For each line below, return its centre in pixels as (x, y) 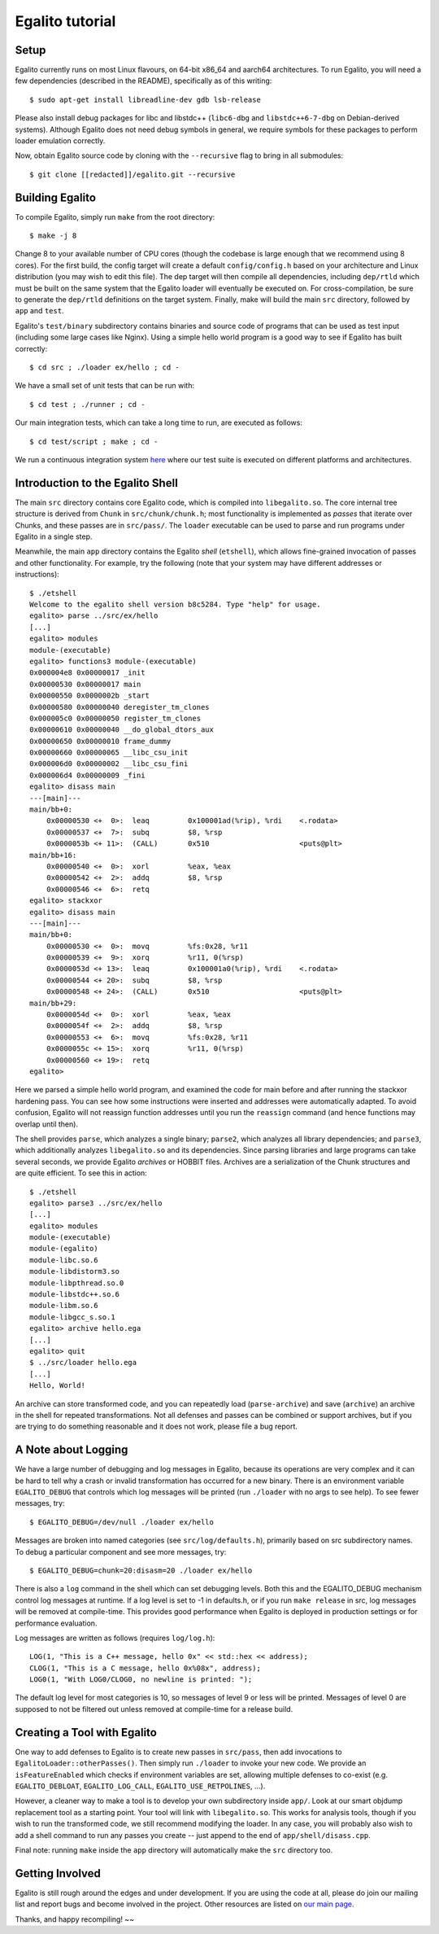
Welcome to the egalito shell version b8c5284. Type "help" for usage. (175, 604)
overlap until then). (47, 1124)
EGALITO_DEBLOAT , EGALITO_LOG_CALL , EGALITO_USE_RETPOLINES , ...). (140, 1786)
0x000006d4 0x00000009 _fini (87, 775)
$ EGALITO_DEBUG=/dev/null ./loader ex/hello (122, 1522)
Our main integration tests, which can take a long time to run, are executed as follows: (159, 422)
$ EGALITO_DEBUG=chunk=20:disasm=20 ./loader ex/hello (141, 1570)
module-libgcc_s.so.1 (72, 1317)
